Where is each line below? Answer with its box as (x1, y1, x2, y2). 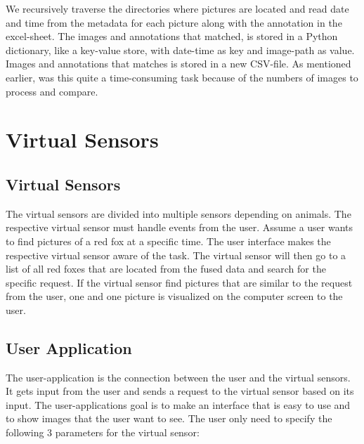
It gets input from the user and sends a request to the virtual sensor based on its (6, 384, 354, 398)
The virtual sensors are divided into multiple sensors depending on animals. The (6, 206, 351, 221)
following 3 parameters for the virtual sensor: (6, 425, 200, 440)
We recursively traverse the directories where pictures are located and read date (6, 1, 349, 15)
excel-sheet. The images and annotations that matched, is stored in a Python (6, 29, 338, 44)
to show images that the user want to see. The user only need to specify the (6, 411, 332, 426)
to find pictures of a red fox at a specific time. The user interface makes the (6, 233, 331, 248)
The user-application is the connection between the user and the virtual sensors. (6, 370, 351, 384)
